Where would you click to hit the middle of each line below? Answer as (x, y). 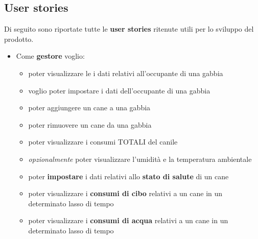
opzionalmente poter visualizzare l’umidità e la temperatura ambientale (140, 159)
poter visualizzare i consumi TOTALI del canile (103, 142)
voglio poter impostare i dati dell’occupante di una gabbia (119, 90)
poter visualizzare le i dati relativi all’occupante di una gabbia (126, 73)
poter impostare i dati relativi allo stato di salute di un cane (128, 176)
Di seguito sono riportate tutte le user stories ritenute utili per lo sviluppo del (129, 29)
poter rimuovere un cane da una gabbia (90, 124)
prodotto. (19, 39)
